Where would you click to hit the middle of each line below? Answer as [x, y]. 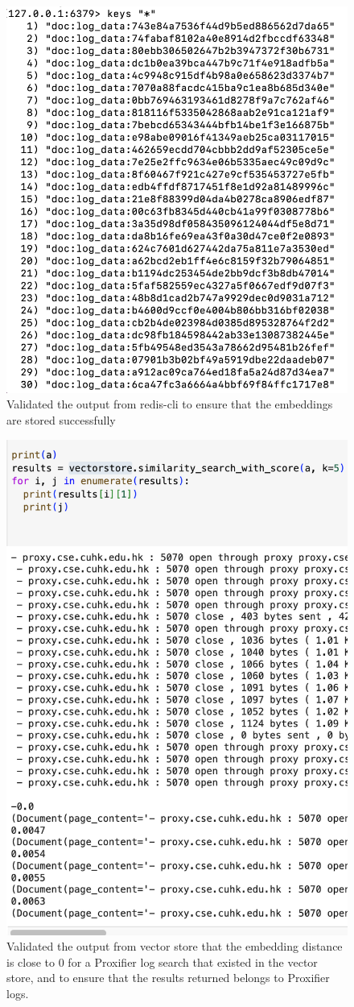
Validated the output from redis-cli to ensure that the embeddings [170, 404]
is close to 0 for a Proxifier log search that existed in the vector [162, 961]
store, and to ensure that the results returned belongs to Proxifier [168, 978]
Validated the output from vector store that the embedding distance [175, 946]
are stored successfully [61, 420]
